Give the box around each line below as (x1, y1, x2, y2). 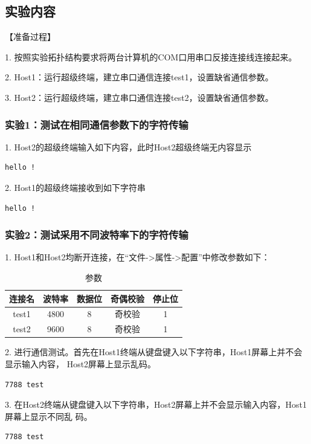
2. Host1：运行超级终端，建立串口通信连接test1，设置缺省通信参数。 (5, 71, 274, 83)
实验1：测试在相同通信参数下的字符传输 (5, 117, 188, 132)
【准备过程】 (5, 30, 56, 43)
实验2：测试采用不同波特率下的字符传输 (5, 227, 188, 242)
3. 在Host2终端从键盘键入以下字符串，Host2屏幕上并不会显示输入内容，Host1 (5, 398, 307, 411)
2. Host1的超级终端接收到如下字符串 (5, 181, 146, 193)
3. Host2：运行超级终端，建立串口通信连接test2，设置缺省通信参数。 (5, 91, 274, 103)
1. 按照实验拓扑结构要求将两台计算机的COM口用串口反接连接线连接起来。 (5, 50, 297, 63)
